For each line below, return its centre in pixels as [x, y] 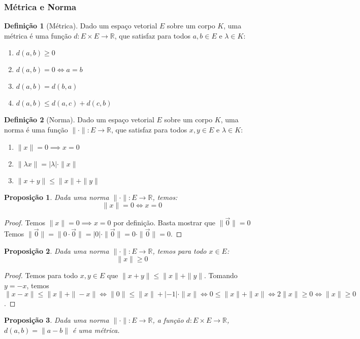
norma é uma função [36, 129]
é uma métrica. [96, 330]
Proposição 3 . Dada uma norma [57, 320]
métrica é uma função [38, 35]
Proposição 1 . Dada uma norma [57, 197]
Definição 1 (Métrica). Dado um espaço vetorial [81, 26]
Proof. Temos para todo [41, 275]
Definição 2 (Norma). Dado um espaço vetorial [79, 120]
